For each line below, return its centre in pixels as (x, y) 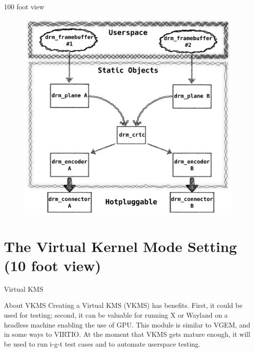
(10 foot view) (53, 265)
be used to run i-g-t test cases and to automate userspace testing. (102, 343)
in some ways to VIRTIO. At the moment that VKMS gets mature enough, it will (127, 334)
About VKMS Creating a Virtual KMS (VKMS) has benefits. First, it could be (123, 305)
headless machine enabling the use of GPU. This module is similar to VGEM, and (127, 324)
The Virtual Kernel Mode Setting (121, 246)
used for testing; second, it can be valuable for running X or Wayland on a (116, 314)
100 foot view (24, 6)
